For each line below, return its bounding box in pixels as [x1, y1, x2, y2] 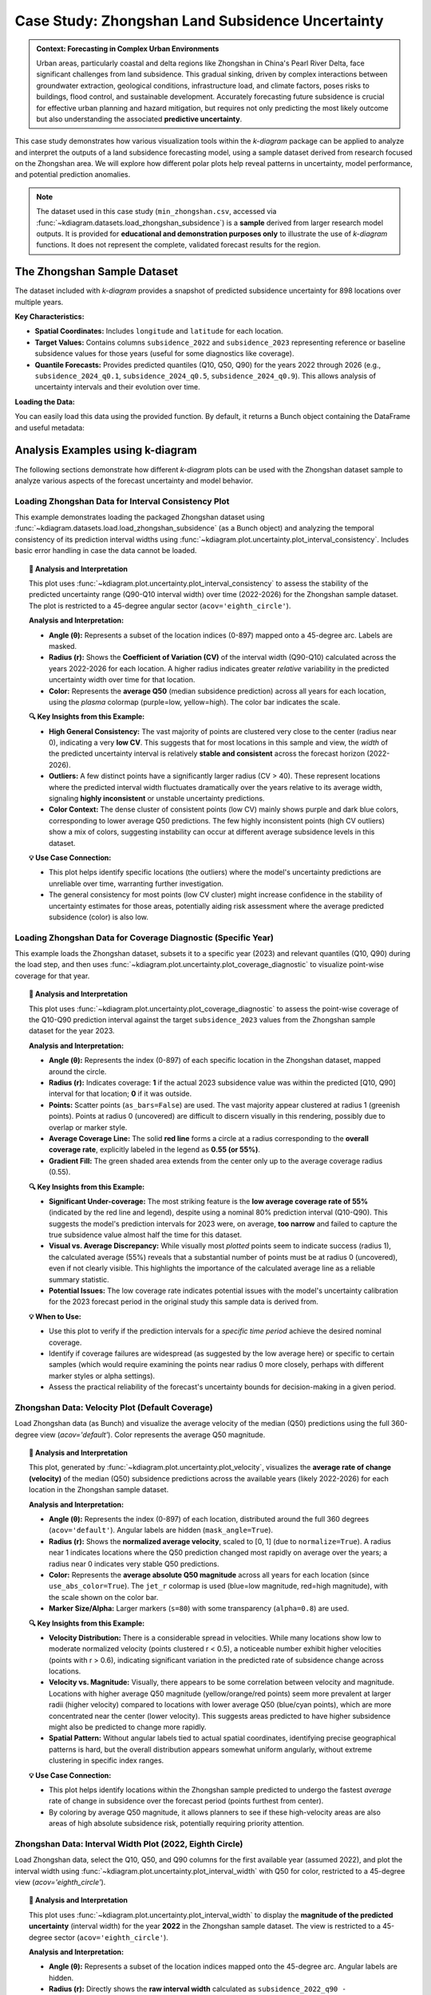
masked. [49, 641, 77, 650]
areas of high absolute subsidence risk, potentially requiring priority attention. [49, 1819, 305, 1828]
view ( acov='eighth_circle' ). [14, 1878, 106, 1887]
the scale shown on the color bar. [49, 1592, 159, 1602]
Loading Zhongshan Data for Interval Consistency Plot [14, 496, 230, 507]
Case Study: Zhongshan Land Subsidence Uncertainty [14, 12, 384, 30]
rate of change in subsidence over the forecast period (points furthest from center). [49, 1796, 324, 1806]
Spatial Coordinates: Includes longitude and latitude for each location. [34, 326, 283, 336]
